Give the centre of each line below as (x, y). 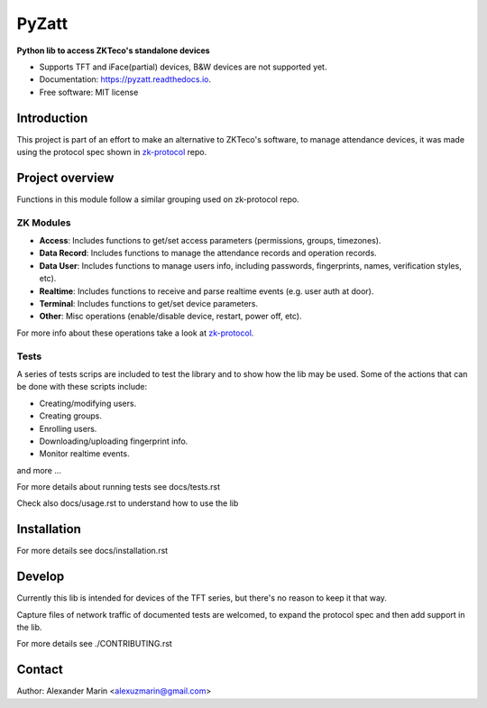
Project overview (65, 177)
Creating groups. (71, 416)
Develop (41, 577)
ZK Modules (44, 223)
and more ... (39, 470)
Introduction (52, 118)
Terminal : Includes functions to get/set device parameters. (149, 304)
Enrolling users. (68, 428)
